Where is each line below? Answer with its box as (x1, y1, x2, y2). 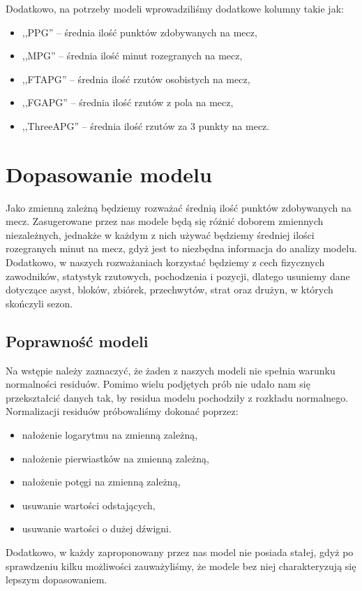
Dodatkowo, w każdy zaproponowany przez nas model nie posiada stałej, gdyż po (6, 544, 354, 559)
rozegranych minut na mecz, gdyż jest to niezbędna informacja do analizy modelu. (6, 241, 357, 256)
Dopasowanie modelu (6, 159, 212, 188)
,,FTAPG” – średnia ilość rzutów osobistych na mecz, (22, 71, 250, 86)
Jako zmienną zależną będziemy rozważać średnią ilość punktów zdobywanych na (6, 200, 352, 214)
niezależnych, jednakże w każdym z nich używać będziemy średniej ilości (6, 227, 315, 242)
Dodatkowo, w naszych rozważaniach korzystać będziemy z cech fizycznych (6, 255, 325, 270)
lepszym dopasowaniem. (6, 572, 107, 587)
